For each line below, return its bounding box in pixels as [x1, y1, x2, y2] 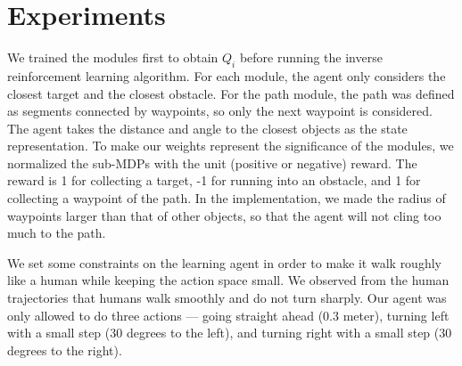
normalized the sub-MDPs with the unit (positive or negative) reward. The [7, 153, 417, 172]
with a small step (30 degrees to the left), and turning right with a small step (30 [7, 323, 452, 342]
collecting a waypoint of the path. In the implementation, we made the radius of [7, 189, 446, 207]
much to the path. [7, 224, 106, 242]
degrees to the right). [7, 340, 122, 359]
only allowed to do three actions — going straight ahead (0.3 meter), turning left [7, 305, 450, 324]
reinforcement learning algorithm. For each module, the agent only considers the [7, 66, 446, 85]
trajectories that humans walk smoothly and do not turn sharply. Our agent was [7, 289, 447, 307]
